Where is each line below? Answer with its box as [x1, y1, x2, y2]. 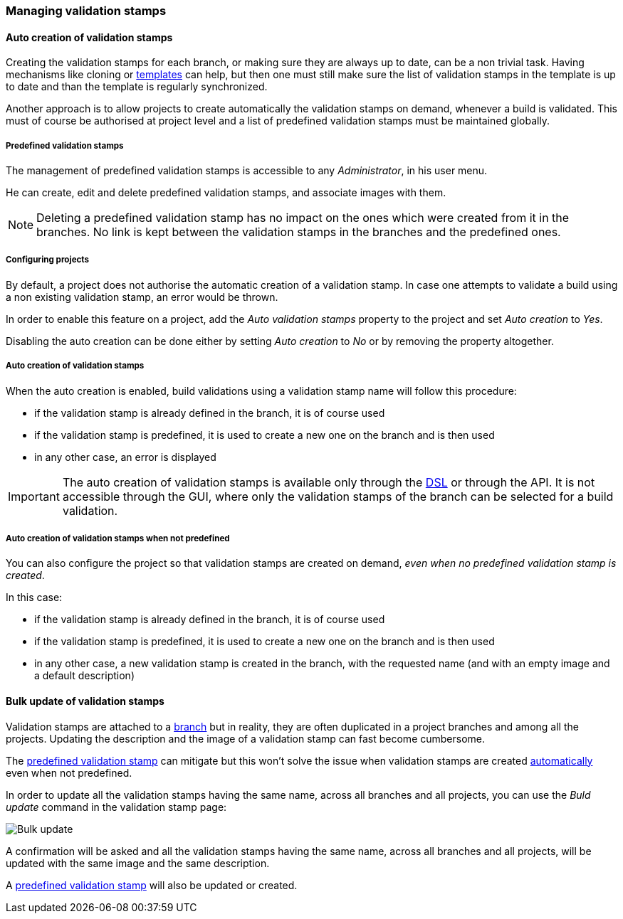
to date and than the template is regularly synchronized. [6, 80, 268, 93]
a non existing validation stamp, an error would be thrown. [6, 290, 278, 303]
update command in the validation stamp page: [6, 800, 227, 813]
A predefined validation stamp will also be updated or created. [6, 878, 298, 891]
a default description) [34, 669, 135, 682]
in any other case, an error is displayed [34, 450, 216, 463]
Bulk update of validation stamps [6, 694, 164, 707]
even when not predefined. [6, 766, 132, 779]
